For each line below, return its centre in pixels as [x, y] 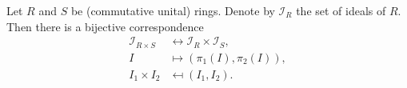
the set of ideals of [341, 10]
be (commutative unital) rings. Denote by [173, 10]
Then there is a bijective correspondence [105, 26]
